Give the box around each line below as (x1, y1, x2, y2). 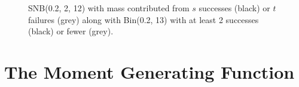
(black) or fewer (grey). (28, 25, 114, 37)
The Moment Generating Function (4, 59, 295, 83)
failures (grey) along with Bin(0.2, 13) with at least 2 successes (28, 13, 259, 25)
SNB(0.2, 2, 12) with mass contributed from (28, 2, 190, 14)
